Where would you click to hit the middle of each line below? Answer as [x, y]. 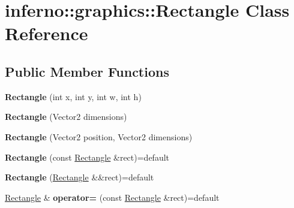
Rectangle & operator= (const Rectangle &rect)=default [112, 197]
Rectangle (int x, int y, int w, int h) [73, 96]
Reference [46, 33]
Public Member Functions [87, 71]
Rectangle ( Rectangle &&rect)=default [79, 177]
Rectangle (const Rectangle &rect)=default [87, 157]
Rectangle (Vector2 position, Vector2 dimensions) [99, 136]
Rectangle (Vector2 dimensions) [66, 117]
